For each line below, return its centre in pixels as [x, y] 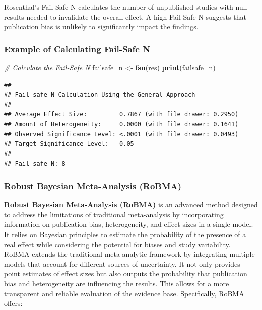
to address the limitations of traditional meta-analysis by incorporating [114, 214]
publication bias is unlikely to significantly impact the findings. [101, 26]
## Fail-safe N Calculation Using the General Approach [100, 95]
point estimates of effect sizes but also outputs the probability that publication [126, 274]
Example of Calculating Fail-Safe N [77, 49]
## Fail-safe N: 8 [35, 164]
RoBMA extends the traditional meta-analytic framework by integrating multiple [129, 254]
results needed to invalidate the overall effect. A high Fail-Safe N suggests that [125, 16]
